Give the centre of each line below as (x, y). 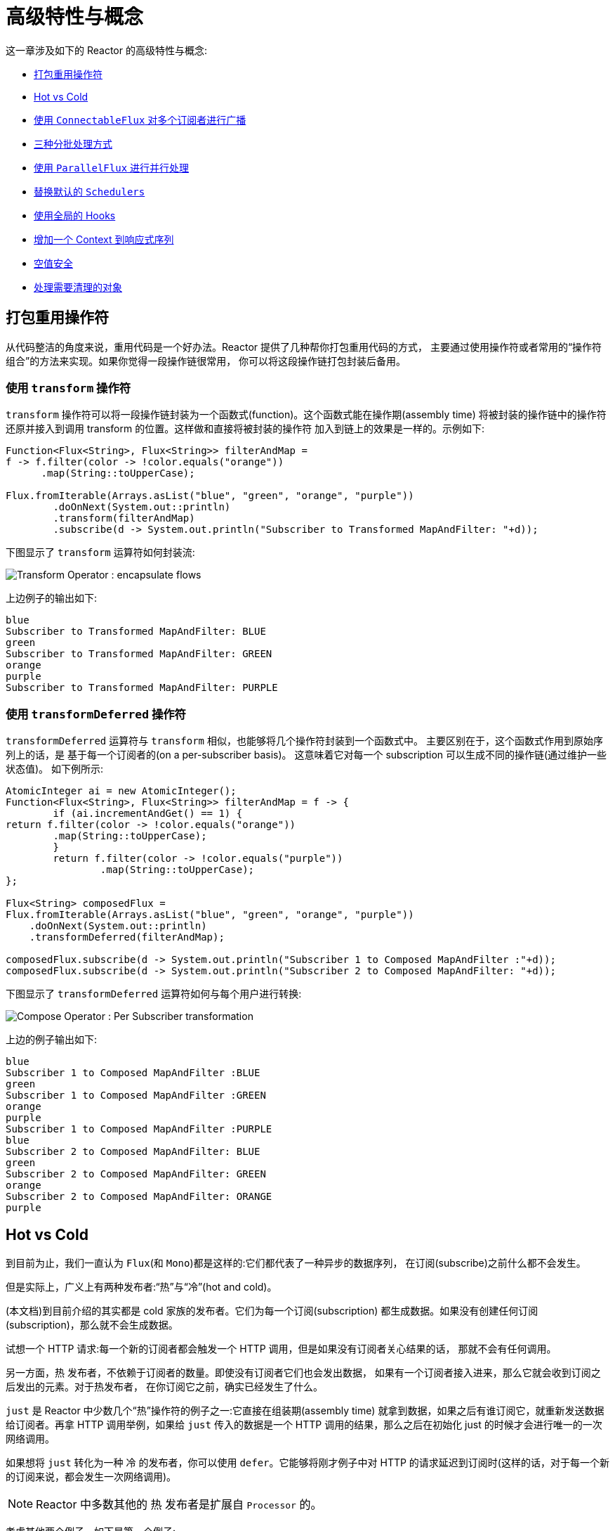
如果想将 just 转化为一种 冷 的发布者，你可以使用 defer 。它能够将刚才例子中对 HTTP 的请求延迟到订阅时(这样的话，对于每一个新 (307, 1462)
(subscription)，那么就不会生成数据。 (92, 1324)
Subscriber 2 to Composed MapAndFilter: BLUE (133, 1152)
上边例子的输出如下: (52, 598)
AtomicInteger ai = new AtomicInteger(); (121, 791)
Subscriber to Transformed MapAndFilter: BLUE (136, 632)
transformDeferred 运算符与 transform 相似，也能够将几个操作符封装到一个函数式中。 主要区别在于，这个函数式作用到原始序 (304, 741)
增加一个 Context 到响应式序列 (104, 239)
